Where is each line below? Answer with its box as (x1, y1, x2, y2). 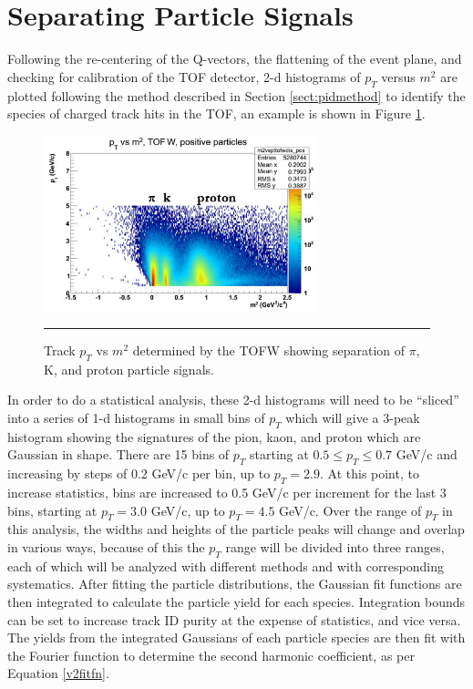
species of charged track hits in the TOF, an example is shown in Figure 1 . (7, 104, 426, 123)
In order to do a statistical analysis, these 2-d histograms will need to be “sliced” (7, 390, 459, 409)
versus (381, 67, 416, 86)
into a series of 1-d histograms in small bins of (7, 407, 265, 427)
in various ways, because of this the (7, 537, 205, 556)
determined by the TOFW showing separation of (132, 340, 406, 359)
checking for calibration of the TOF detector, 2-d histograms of (7, 67, 361, 86)
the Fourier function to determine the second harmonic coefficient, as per (7, 645, 415, 664)
